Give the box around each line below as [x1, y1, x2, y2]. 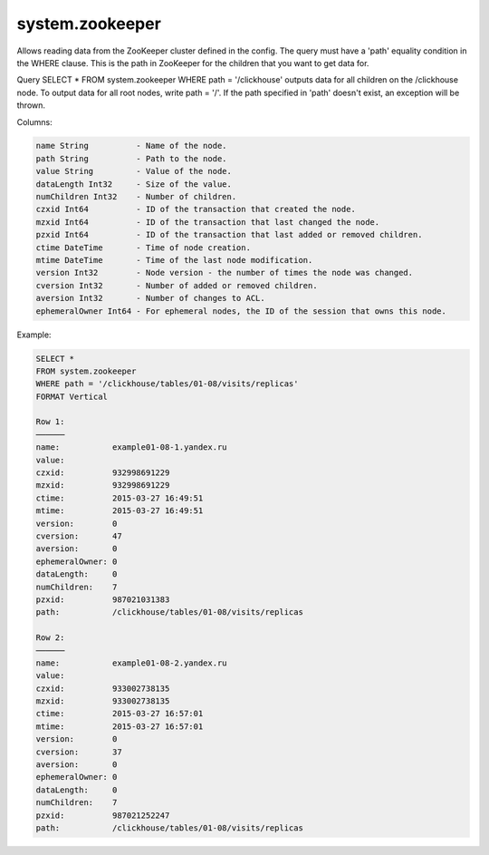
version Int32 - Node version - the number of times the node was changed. [35, 267, 414, 278]
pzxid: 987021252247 [35, 810, 170, 821]
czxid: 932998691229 [35, 468, 170, 478]
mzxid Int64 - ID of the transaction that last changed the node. [35, 217, 380, 227]
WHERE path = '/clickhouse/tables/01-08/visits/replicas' [35, 379, 299, 389]
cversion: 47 [35, 531, 122, 541]
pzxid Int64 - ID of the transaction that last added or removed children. [35, 229, 423, 240]
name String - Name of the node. [35, 141, 227, 151]
